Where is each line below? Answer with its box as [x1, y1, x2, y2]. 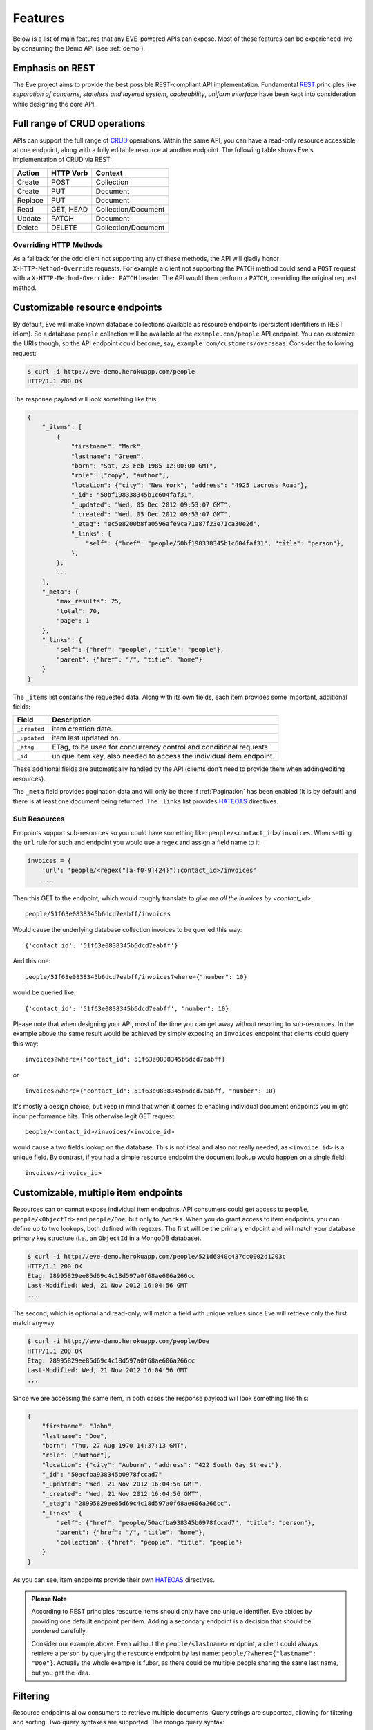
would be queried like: [12, 988, 76, 996]
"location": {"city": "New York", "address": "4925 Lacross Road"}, [70, 481, 308, 489]
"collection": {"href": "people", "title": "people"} [56, 1538, 242, 1546]
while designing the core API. [12, 100, 97, 108]
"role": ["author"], [41, 1451, 112, 1459]
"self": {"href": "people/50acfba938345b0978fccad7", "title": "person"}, [56, 1519, 316, 1527]
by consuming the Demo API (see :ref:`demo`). [12, 44, 145, 52]
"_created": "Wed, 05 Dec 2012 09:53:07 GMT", [70, 510, 231, 518]
